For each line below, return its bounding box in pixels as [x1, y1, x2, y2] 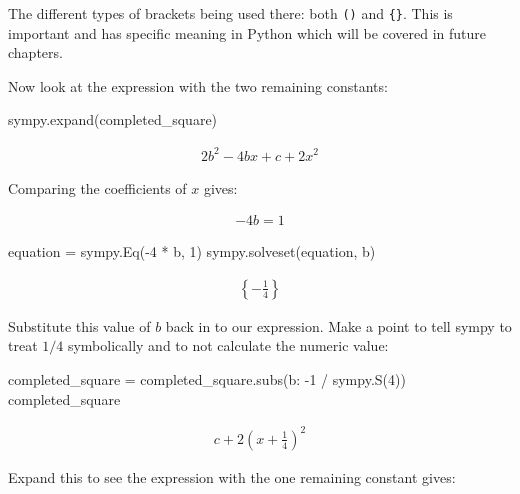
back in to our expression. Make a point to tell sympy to [165, 315, 512, 336]
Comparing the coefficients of [8, 177, 187, 198]
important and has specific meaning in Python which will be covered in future [8, 22, 487, 43]
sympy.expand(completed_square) [8, 109, 218, 130]
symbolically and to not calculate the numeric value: [67, 335, 389, 356]
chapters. [8, 42, 63, 63]
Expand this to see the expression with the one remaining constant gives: [8, 466, 456, 487]
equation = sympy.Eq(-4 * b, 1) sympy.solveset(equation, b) [8, 241, 376, 262]
